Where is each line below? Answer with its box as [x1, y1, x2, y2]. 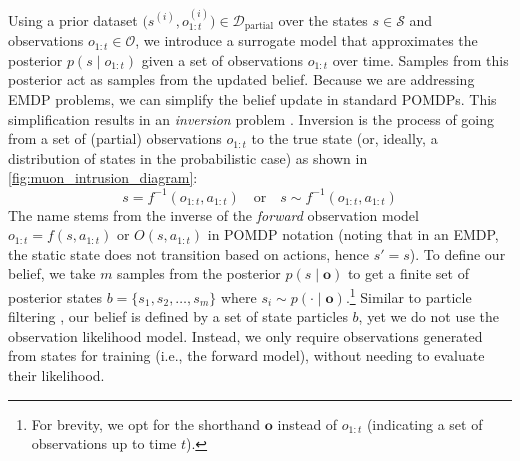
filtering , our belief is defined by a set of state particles [8, 306, 348, 327]
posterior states [8, 286, 103, 307]
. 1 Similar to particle [345, 283, 472, 307]
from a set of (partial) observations [8, 128, 222, 149]
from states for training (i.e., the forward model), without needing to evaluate [8, 345, 485, 366]
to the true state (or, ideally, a [251, 128, 438, 149]
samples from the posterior [117, 263, 281, 284]
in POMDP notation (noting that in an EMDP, [207, 224, 499, 245]
